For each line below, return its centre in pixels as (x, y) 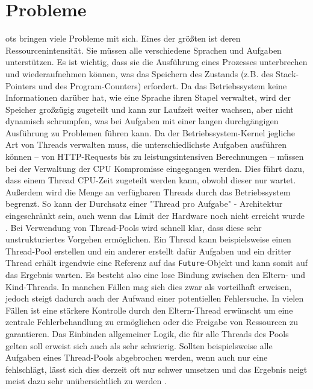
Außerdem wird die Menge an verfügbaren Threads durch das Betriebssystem (148, 191)
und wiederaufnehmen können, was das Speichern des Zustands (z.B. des (139, 73)
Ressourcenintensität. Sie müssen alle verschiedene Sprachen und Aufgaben (144, 50)
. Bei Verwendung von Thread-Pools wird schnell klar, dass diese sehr (134, 227)
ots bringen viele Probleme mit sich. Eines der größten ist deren (123, 38)
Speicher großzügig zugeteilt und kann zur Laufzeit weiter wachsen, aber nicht (150, 109)
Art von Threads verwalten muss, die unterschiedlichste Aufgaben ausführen (146, 144)
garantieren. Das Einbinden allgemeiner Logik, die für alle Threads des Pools (147, 334)
